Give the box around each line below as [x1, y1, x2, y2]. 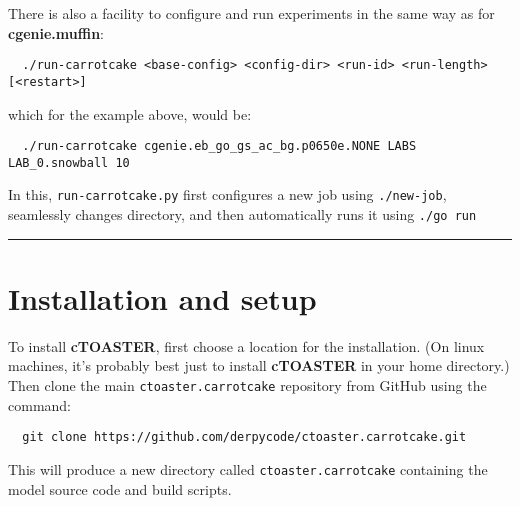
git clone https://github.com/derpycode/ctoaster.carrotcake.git [22, 430, 467, 445]
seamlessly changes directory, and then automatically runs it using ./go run [8, 204, 477, 225]
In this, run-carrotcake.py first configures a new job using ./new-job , [8, 184, 447, 205]
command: [8, 394, 71, 415]
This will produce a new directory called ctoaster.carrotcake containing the [8, 458, 488, 479]
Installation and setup [8, 277, 317, 318]
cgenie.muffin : [8, 22, 105, 43]
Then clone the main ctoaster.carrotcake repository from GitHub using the [8, 375, 487, 396]
